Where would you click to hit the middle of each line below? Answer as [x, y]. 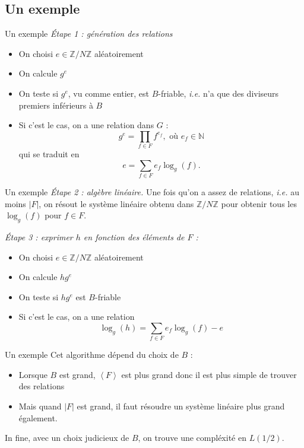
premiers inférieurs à [56, 105]
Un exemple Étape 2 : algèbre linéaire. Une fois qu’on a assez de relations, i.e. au [152, 192]
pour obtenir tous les [259, 203]
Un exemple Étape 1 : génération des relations [89, 34]
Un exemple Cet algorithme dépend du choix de [92, 355]
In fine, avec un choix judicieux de [67, 438]
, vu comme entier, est [108, 93]
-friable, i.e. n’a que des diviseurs [218, 93]
